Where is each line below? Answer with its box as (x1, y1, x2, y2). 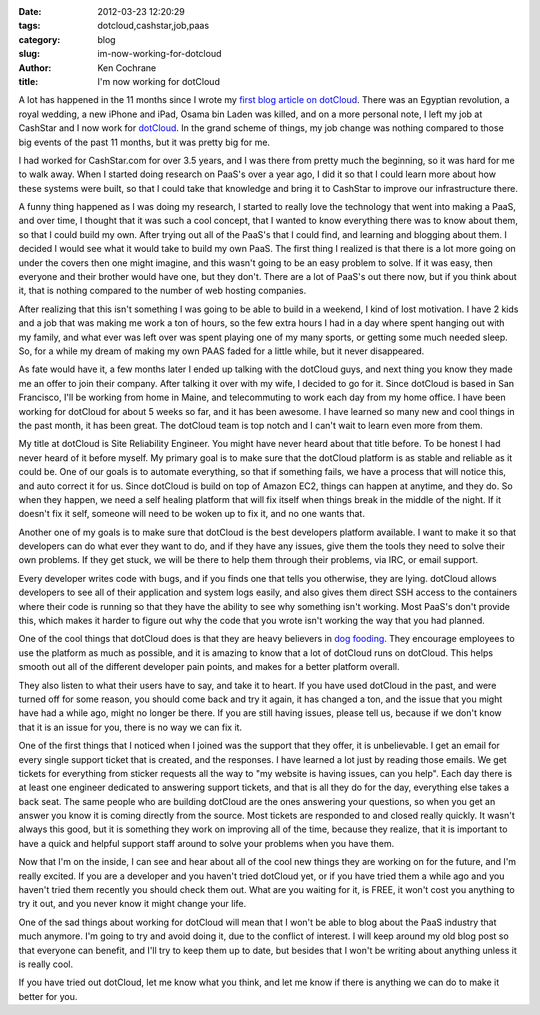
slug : (18, 48, 40, 60)
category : (18, 33, 61, 45)
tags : (18, 20, 41, 32)
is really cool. (18, 958, 74, 970)
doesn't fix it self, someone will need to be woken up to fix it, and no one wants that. (18, 508, 365, 520)
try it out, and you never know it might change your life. (18, 898, 247, 910)
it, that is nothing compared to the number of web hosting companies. (18, 285, 307, 297)
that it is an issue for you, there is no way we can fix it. (18, 721, 243, 733)
